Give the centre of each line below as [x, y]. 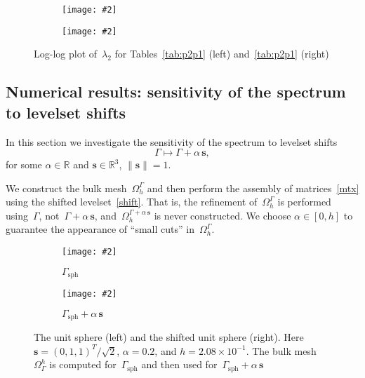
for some [24, 164]
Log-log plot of [66, 54]
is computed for [83, 364]
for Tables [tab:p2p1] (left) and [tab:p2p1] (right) [222, 54]
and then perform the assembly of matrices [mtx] [253, 188]
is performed [304, 202]
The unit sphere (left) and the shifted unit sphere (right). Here [169, 337]
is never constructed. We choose [223, 215]
